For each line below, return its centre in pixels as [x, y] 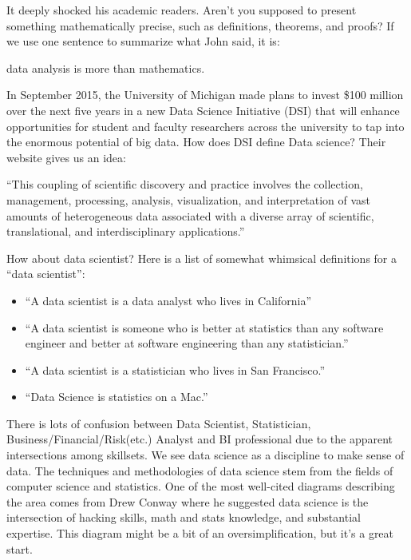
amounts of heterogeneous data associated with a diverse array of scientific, [190, 215]
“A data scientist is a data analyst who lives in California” [168, 300]
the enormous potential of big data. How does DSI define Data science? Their [196, 142]
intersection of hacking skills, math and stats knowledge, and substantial [184, 517]
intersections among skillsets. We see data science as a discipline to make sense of [205, 455]
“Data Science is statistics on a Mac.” [117, 397]
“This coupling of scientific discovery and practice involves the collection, [185, 184]
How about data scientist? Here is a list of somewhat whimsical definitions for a [202, 258]
